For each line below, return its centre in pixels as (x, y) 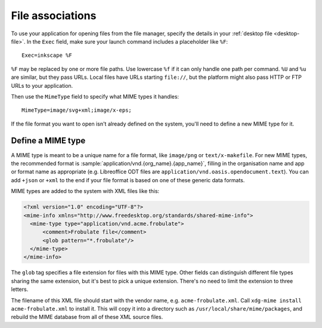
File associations (54, 16)
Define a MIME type (48, 141)
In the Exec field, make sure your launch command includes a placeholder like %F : (127, 41)
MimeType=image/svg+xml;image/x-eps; (77, 110)
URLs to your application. (42, 85)
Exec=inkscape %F (47, 56)
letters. (20, 289)
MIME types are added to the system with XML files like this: (85, 191)
